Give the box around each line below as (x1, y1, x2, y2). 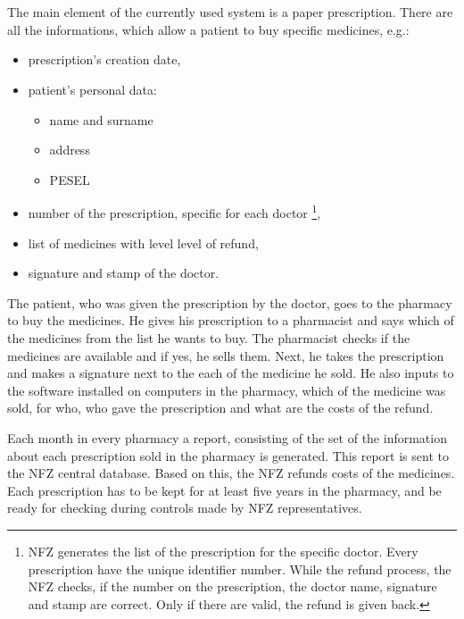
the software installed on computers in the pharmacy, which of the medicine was (7, 381, 446, 399)
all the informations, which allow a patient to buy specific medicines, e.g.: (7, 20, 410, 38)
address (49, 140, 90, 159)
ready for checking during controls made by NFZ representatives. (7, 498, 362, 517)
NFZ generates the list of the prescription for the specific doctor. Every (28, 541, 418, 560)
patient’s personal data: (28, 79, 157, 98)
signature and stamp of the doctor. (28, 263, 220, 282)
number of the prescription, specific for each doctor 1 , (28, 201, 321, 222)
